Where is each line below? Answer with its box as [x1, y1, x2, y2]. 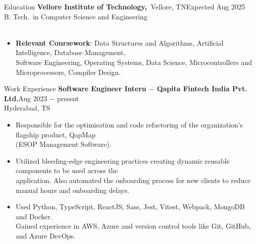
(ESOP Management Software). [15, 139, 111, 149]
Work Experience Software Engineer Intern [4, 83, 147, 94]
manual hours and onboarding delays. [15, 184, 130, 195]
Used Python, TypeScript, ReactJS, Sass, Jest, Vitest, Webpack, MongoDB [15, 201, 245, 212]
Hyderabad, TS [4, 103, 51, 113]
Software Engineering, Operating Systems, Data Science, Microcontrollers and [15, 57, 253, 67]
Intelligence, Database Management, [15, 47, 126, 58]
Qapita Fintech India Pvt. [156, 83, 248, 94]
